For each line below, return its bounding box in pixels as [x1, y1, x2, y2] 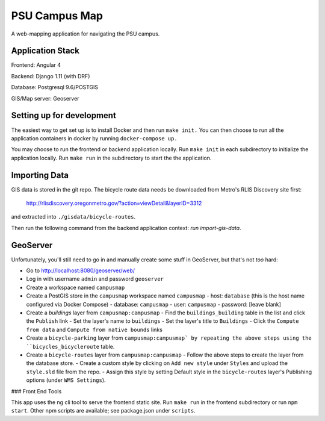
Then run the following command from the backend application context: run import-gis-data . [11, 224, 241, 231]
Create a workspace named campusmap [26, 284, 125, 291]
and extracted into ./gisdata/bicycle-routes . [11, 213, 136, 220]
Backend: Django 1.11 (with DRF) [11, 72, 90, 80]
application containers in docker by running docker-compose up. [11, 134, 178, 142]
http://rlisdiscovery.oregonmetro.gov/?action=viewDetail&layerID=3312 [26, 199, 202, 207]
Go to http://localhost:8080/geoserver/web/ [26, 267, 135, 274]
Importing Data [11, 170, 69, 180]
